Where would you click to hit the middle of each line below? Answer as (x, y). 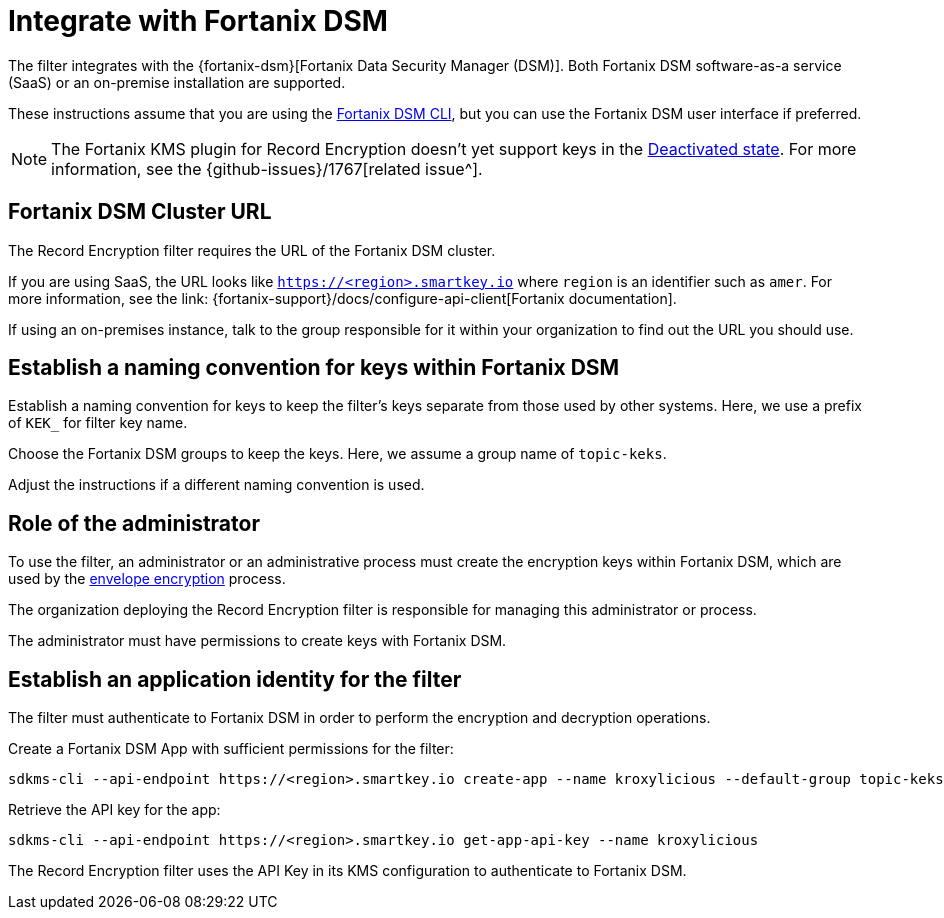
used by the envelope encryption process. (147, 579)
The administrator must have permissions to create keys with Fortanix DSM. (257, 641)
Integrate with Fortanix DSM (198, 21)
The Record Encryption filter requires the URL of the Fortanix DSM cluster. (252, 250)
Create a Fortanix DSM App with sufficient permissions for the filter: (231, 749)
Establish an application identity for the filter (235, 679)
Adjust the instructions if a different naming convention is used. (216, 485)
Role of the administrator (134, 523)
